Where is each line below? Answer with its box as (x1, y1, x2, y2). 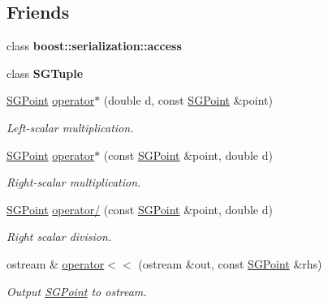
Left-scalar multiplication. (6, 118, 134, 135)
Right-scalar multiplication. (6, 174, 141, 191)
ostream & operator (6, 255, 105, 272)
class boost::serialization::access (6, 37, 182, 54)
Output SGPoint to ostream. (6, 282, 147, 299)
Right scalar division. (6, 228, 112, 245)
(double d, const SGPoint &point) (103, 92, 273, 109)
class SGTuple (6, 64, 84, 81)
